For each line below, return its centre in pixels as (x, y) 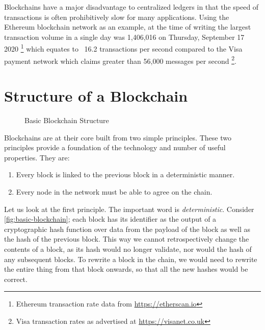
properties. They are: (37, 157)
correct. (16, 279)
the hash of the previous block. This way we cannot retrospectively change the (127, 239)
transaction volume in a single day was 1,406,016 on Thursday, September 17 (124, 37)
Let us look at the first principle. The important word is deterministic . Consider (129, 209)
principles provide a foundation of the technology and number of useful (115, 147)
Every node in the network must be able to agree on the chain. (114, 191)
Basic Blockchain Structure (67, 120)
